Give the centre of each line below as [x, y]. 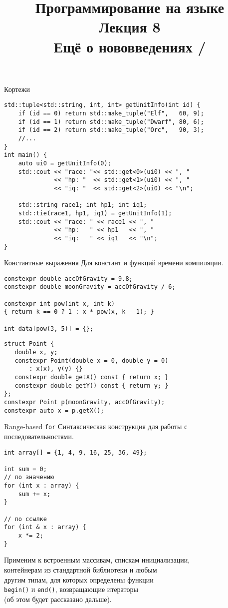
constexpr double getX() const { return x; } [92, 377]
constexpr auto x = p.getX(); [54, 410]
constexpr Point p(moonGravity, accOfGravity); [85, 402]
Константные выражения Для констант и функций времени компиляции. [114, 263]
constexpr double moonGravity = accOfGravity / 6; [90, 287]
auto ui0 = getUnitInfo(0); [65, 163]
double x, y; [36, 352]
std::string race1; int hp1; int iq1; [83, 205]
